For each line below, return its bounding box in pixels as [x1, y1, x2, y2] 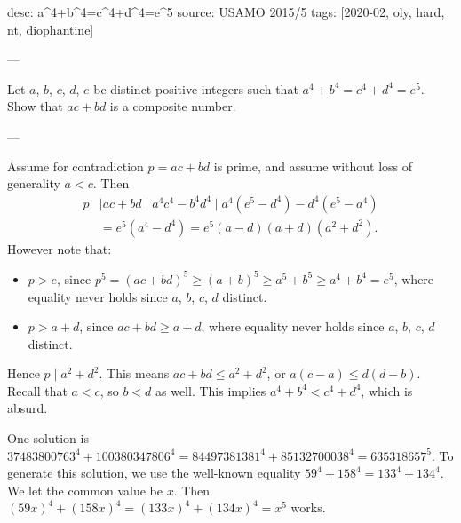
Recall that [7, 381, 68, 400]
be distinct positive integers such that [93, 79, 298, 98]
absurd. [7, 399, 48, 417]
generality [7, 174, 60, 193]
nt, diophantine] [7, 20, 94, 38]
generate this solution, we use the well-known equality [7, 464, 301, 482]
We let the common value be [7, 480, 163, 499]
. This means [99, 364, 170, 383]
